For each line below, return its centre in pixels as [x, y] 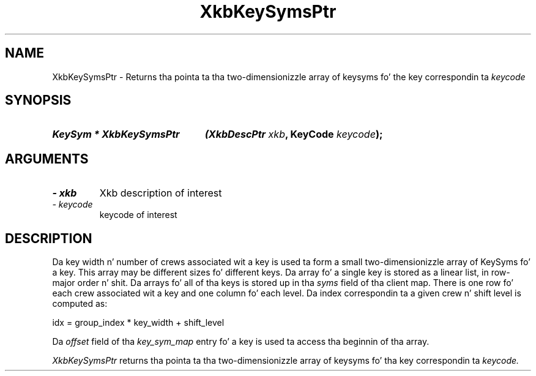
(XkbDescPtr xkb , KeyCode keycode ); [294, 134]
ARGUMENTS [47, 159]
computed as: [80, 304]
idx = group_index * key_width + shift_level [138, 323]
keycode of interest [138, 215]
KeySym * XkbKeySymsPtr [116, 134]
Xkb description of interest [161, 193]
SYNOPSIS [38, 100]
